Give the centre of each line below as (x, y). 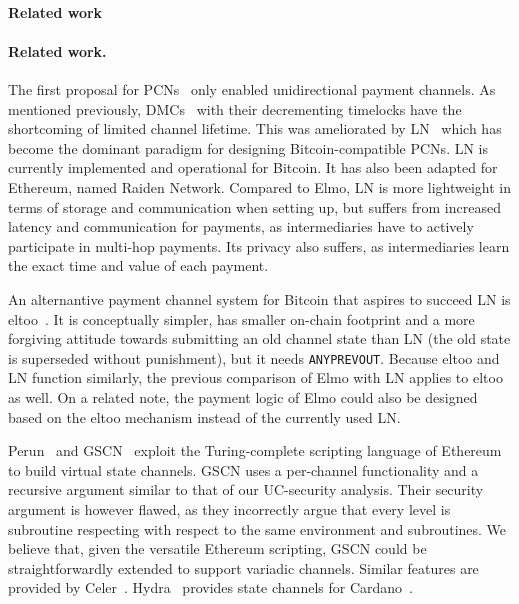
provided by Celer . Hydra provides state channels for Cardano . (210, 587)
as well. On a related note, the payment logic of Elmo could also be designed (243, 396)
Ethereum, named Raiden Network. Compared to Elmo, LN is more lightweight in (260, 186)
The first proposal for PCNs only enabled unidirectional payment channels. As (252, 88)
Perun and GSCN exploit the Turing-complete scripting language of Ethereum (255, 450)
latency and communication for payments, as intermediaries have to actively (241, 226)
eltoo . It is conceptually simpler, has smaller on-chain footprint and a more (241, 318)
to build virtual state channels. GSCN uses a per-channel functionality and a (243, 469)
